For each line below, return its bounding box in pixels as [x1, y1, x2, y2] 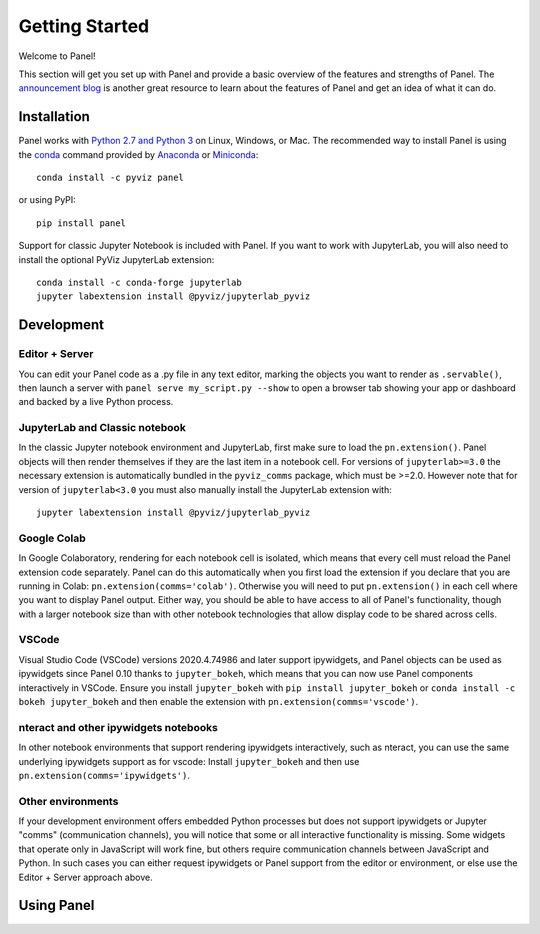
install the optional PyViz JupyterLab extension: [18, 253, 215, 265]
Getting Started [18, 15, 150, 37]
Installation [18, 108, 90, 125]
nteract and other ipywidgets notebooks [18, 720, 219, 734]
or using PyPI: [18, 194, 77, 206]
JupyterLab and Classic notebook [18, 421, 187, 435]
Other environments [18, 794, 119, 808]
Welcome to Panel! [18, 50, 96, 62]
